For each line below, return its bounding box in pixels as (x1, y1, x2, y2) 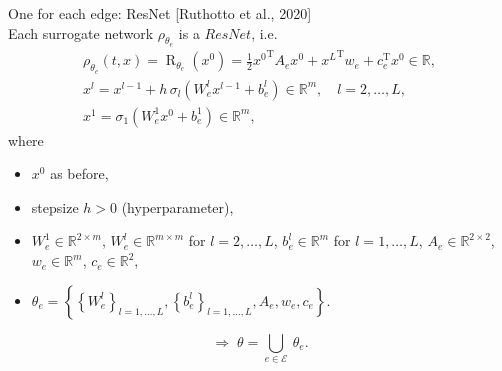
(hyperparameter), (121, 196, 234, 217)
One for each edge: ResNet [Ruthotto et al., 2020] (8, 3, 312, 23)
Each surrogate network (8, 22, 154, 43)
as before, (50, 163, 109, 184)
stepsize (31, 196, 79, 217)
